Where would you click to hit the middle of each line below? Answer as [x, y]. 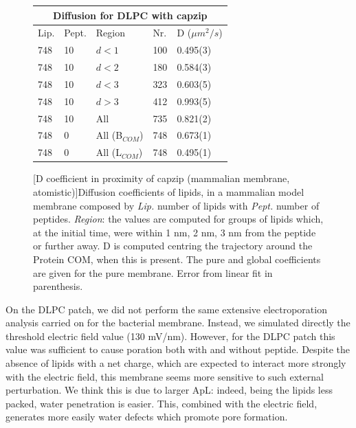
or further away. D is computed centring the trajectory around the [173, 246]
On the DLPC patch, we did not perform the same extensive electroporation [166, 309]
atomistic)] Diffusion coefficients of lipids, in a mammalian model [169, 191]
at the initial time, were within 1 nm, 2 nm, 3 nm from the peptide [175, 232]
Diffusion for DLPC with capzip [130, 15]
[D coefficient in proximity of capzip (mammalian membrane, [162, 178]
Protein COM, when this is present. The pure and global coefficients [177, 259]
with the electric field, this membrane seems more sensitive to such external [165, 376]
